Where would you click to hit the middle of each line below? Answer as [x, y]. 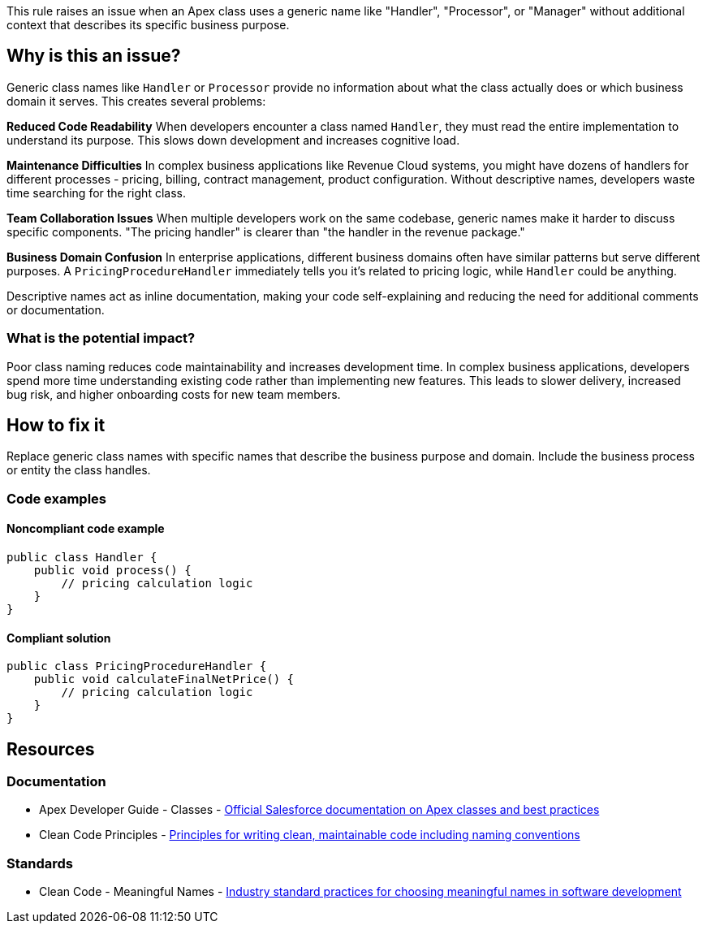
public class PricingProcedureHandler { [137, 666]
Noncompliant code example [86, 529]
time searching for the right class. [96, 192]
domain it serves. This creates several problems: [136, 101]
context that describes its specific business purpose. [148, 25]
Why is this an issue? [94, 56]
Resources [51, 749]
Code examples [57, 498]
